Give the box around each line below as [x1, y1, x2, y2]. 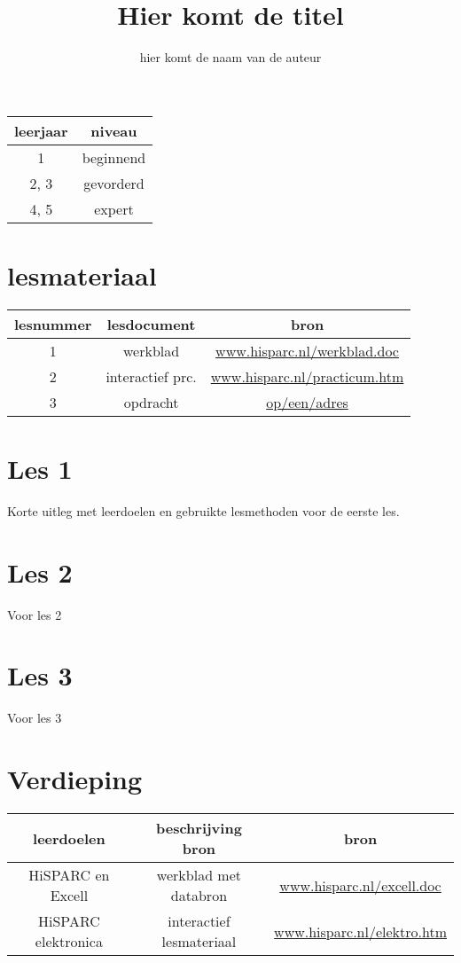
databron [170, 885, 228, 906]
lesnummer [14, 313, 92, 334]
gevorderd [83, 172, 145, 193]
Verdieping [7, 761, 143, 797]
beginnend [82, 146, 146, 168]
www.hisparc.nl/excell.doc [279, 874, 441, 896]
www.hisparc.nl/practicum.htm [210, 365, 404, 387]
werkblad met [156, 865, 242, 886]
